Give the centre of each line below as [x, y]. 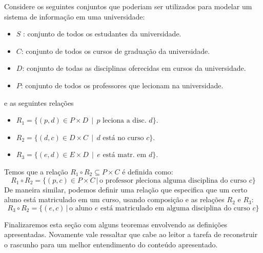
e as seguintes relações [39, 102]
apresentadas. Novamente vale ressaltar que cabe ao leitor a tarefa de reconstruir [131, 234]
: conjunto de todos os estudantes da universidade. [102, 34]
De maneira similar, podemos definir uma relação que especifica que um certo [126, 189]
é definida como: [148, 171]
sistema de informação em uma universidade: [75, 16]
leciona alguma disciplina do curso [193, 180]
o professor [116, 180]
